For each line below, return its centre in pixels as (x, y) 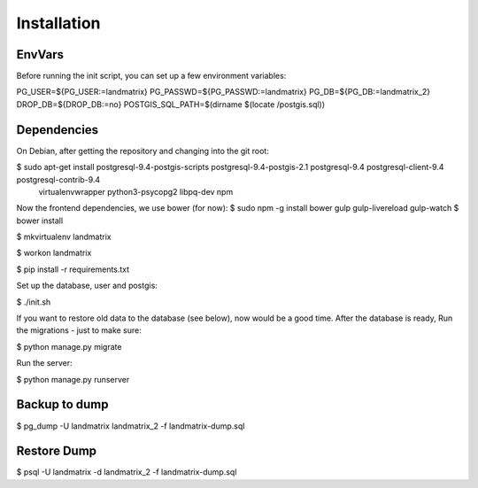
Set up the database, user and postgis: (87, 286)
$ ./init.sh (34, 302)
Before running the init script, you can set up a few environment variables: (151, 76)
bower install (40, 221)
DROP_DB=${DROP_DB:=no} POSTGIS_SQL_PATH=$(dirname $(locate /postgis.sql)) (171, 104)
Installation (58, 23)
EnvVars (40, 54)
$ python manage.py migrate (69, 346)
